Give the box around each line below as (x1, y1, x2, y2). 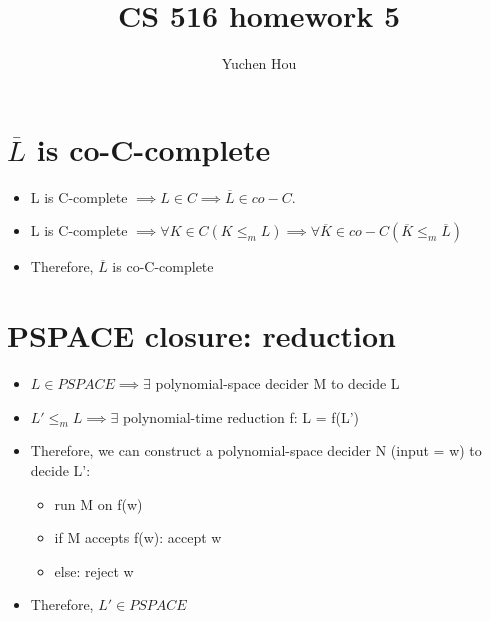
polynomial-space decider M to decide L (155, 372, 400, 393)
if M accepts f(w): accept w (54, 527, 222, 548)
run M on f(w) (54, 493, 143, 514)
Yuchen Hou (221, 53, 297, 74)
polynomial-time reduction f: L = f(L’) (122, 406, 360, 427)
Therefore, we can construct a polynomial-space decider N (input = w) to (30, 440, 482, 461)
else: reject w (54, 560, 134, 581)
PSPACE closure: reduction (7, 315, 397, 356)
